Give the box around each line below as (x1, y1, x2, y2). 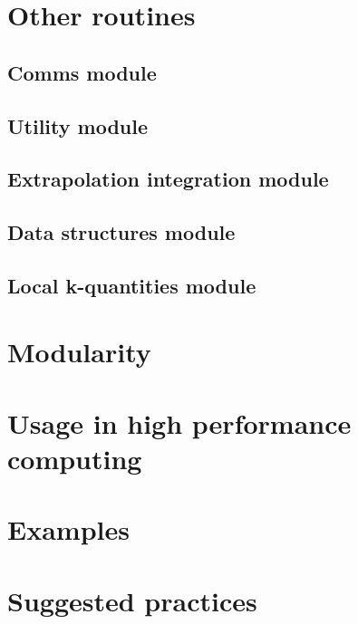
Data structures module (7, 218, 236, 246)
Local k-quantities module (7, 271, 256, 299)
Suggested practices (7, 581, 257, 619)
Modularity (7, 333, 151, 370)
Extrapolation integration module (7, 165, 329, 193)
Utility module (7, 111, 149, 139)
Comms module (7, 58, 157, 86)
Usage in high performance (7, 404, 352, 441)
